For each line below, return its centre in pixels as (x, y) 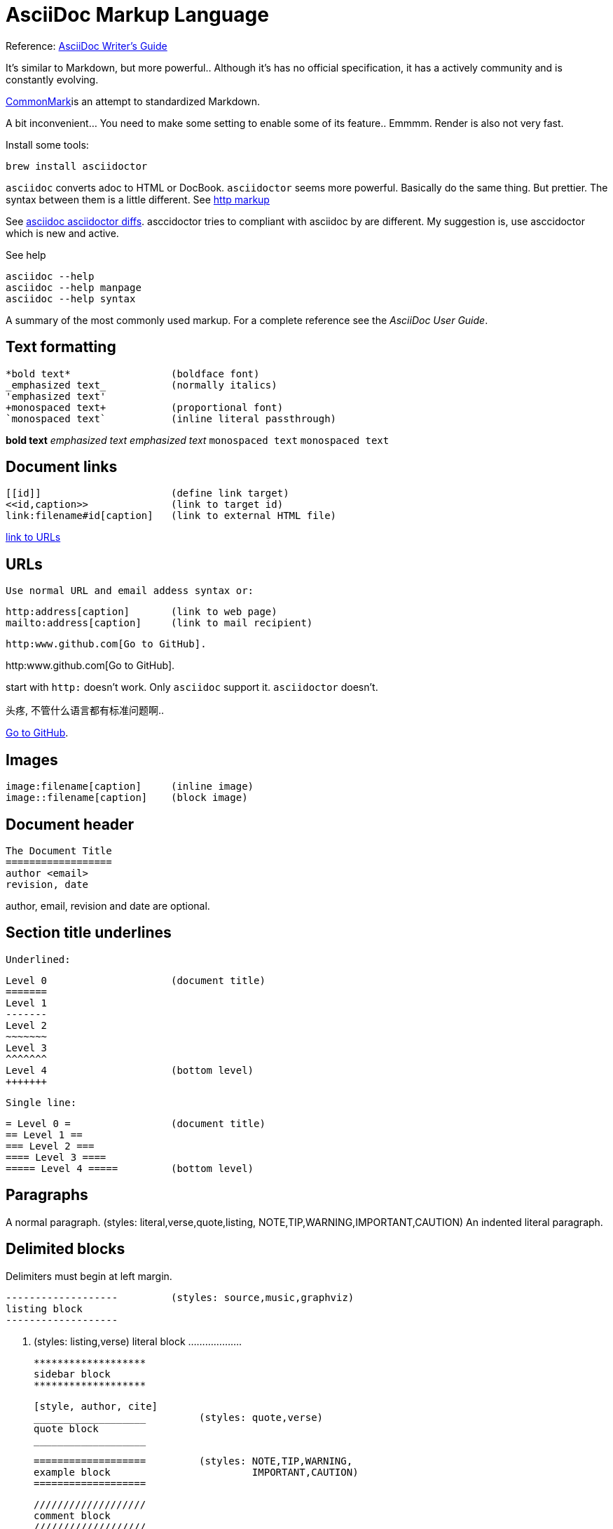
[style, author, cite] (96, 1406)
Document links (62, 467)
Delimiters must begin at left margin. (89, 1276)
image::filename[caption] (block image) (127, 798)
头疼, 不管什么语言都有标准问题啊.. (85, 710)
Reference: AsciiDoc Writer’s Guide (87, 46)
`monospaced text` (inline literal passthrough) (171, 418)
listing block (44, 1308)
